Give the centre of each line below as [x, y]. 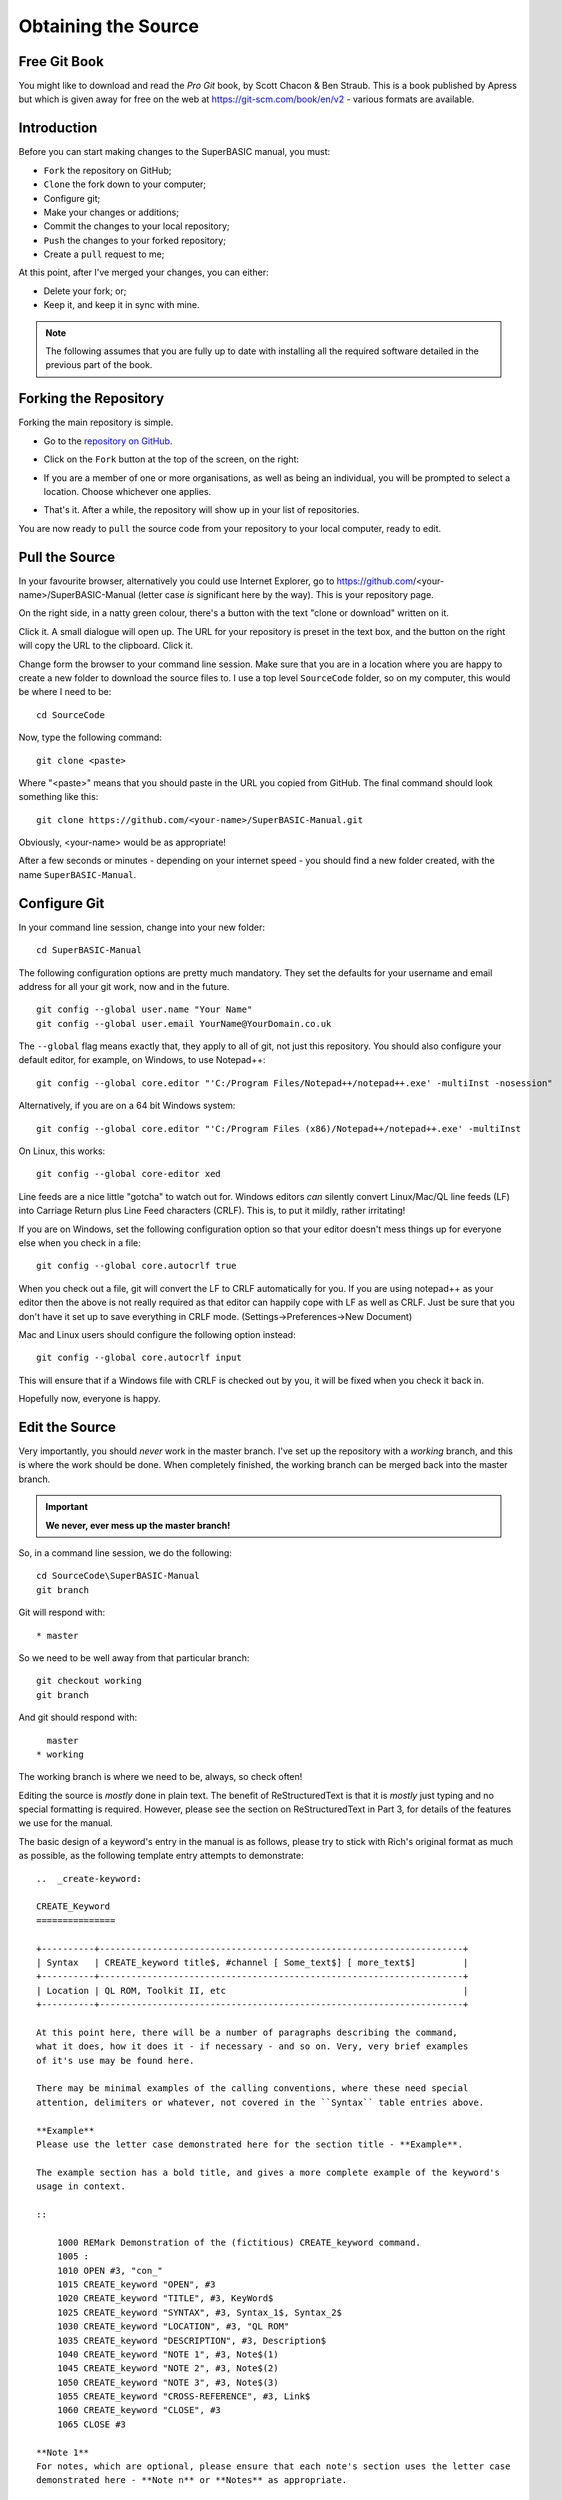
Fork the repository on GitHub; [107, 170]
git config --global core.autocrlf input [139, 1358]
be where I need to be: [65, 692]
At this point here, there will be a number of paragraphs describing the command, [247, 2032]
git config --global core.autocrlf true [136, 1266]
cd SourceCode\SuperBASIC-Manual [118, 1576]
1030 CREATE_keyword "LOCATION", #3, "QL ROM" [173, 2326]
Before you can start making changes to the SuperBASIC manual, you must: [174, 152]
